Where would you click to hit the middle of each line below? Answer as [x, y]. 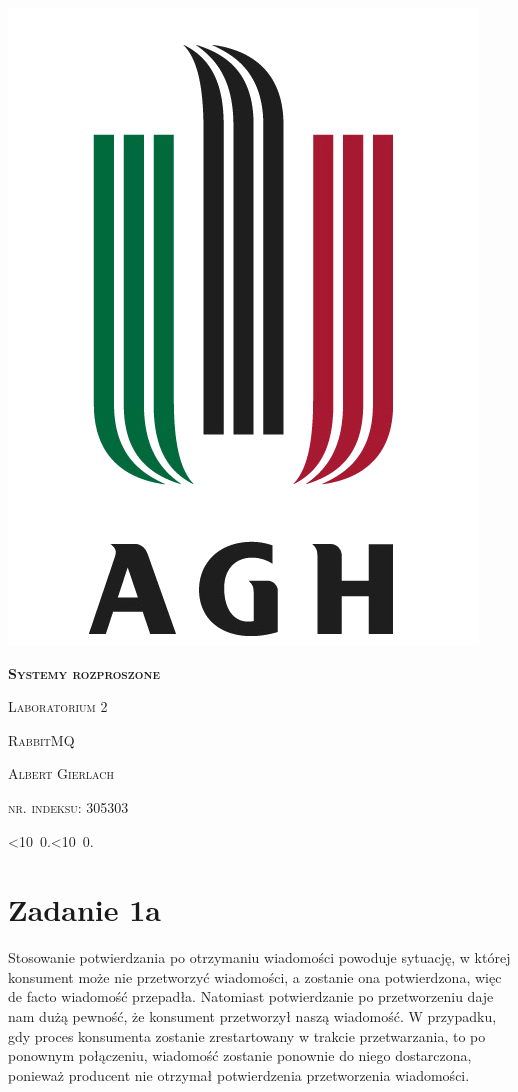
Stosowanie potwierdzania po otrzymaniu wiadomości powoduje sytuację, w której [259, 957]
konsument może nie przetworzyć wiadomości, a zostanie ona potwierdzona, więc [255, 976]
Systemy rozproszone [84, 672]
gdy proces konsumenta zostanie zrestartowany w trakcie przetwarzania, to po [247, 1035]
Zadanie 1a [84, 909]
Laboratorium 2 [58, 706]
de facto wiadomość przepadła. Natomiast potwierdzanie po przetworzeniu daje [251, 996]
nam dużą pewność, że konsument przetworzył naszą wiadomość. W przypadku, [252, 1016]
